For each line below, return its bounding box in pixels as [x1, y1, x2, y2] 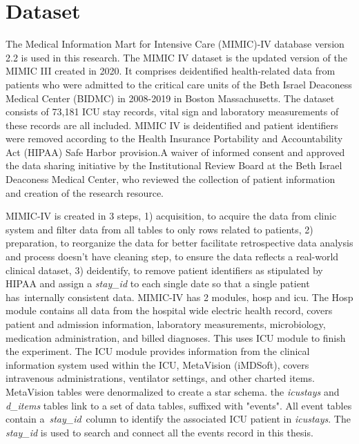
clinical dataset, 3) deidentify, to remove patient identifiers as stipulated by [6, 262, 323, 277]
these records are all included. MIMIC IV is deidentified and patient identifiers [6, 117, 338, 132]
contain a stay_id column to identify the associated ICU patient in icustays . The [6, 412, 351, 426]
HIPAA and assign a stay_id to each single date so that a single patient [6, 276, 310, 291]
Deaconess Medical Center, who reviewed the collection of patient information [6, 172, 336, 186]
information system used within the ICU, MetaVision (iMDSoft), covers [6, 357, 309, 371]
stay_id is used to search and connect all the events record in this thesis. [6, 425, 313, 439]
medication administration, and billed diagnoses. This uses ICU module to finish [6, 330, 346, 345]
